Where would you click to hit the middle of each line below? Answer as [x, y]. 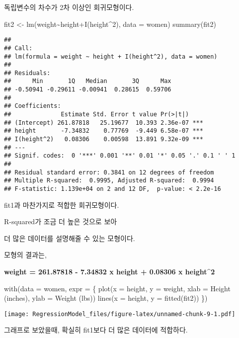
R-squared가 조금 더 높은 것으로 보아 [61, 221]
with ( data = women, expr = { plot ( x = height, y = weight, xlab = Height [117, 288]
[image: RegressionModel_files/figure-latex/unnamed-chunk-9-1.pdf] [120, 314]
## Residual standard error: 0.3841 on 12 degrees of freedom [109, 172]
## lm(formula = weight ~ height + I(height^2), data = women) [111, 56]
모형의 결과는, [25, 255]
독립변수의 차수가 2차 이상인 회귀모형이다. [69, 7]
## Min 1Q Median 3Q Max [88, 81]
